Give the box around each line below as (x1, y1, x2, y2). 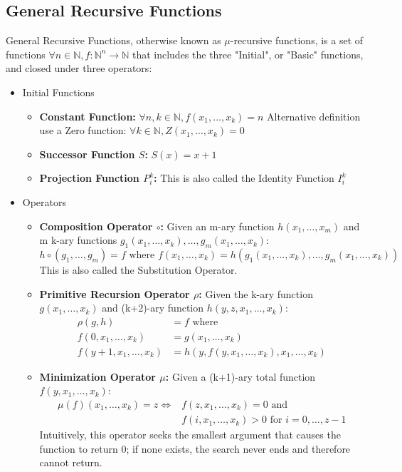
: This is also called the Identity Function (154, 170, 334, 185)
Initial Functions (22, 84, 95, 99)
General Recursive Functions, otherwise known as (6, 33, 221, 48)
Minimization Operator (39, 369, 156, 384)
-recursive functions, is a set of (230, 33, 364, 48)
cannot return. (39, 455, 102, 470)
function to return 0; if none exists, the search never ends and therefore (39, 441, 351, 456)
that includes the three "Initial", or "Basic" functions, (132, 46, 364, 61)
